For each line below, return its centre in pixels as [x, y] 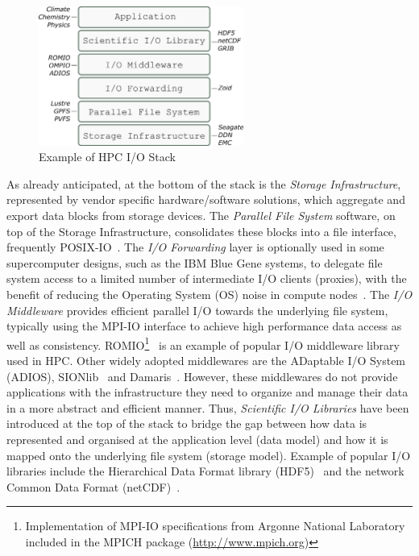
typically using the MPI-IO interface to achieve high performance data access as [204, 326]
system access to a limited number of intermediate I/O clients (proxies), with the [207, 278]
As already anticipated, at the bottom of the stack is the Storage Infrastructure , [204, 183]
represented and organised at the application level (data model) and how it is [197, 439]
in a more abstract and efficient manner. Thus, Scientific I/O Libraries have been [208, 407]
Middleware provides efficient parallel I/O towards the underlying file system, [197, 310]
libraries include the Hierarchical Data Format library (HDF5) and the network [205, 471]
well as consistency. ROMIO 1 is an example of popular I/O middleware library [203, 343]
